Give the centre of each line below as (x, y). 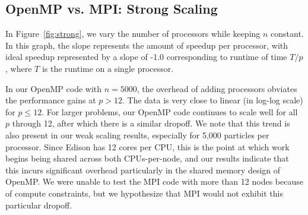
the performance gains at (51, 100)
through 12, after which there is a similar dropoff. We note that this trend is (151, 123)
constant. (287, 34)
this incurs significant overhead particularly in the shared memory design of (143, 170)
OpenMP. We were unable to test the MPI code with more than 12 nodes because (154, 181)
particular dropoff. (39, 205)
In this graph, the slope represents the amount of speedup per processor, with (147, 45)
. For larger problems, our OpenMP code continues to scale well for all (170, 111)
